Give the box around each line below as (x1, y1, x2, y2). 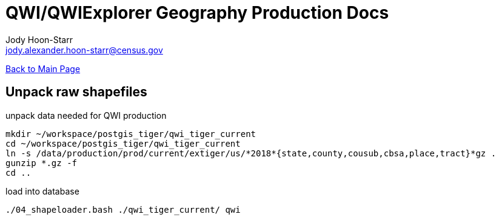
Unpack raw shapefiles (5, 84, 147, 100)
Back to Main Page (5, 63, 81, 74)
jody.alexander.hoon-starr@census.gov (5, 44, 163, 55)
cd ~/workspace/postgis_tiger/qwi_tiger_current (5, 138, 241, 148)
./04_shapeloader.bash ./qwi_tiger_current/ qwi (5, 204, 241, 215)
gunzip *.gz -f (5, 158, 78, 168)
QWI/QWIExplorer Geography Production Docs (5, 2, 389, 23)
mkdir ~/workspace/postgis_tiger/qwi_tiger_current (5, 128, 256, 139)
